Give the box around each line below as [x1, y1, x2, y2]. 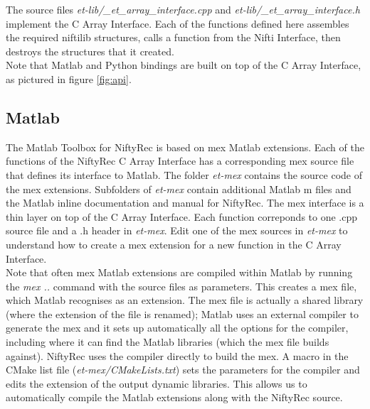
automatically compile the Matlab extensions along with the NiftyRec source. [6, 390, 343, 405]
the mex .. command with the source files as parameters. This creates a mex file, [6, 278, 357, 293]
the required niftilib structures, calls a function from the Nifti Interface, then [6, 30, 341, 45]
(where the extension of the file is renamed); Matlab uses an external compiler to [6, 306, 359, 321]
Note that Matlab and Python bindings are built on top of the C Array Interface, [6, 58, 361, 72]
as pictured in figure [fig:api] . [6, 71, 132, 86]
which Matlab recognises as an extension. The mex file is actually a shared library [6, 293, 364, 307]
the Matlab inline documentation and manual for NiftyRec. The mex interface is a [6, 195, 364, 210]
